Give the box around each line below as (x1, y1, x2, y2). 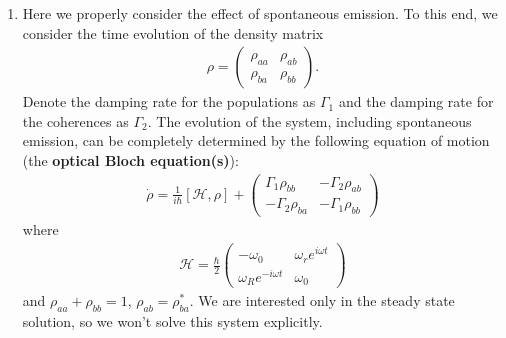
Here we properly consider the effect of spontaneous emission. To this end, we (22, 3, 498, 23)
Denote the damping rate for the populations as (22, 91, 316, 112)
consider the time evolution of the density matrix (22, 22, 324, 43)
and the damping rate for (338, 91, 494, 112)
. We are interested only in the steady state (189, 290, 455, 311)
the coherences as (22, 110, 129, 131)
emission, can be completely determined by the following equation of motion (22, 130, 490, 151)
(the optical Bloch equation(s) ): (22, 150, 239, 170)
